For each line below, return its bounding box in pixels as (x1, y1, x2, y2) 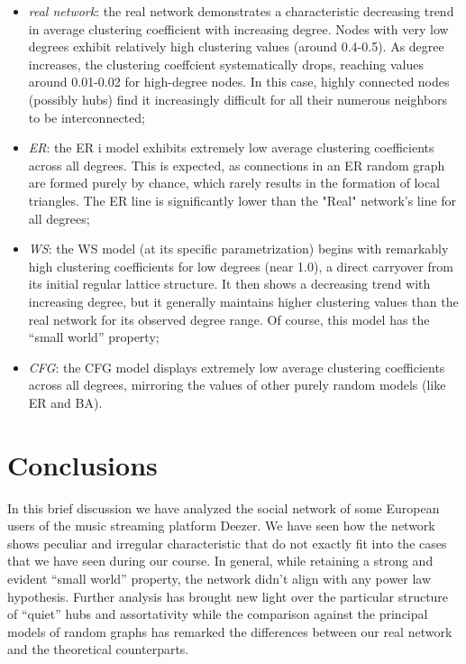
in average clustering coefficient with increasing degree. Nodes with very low (28, 19, 449, 38)
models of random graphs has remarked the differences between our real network (7, 622, 452, 641)
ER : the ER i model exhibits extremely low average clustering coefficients (28, 138, 434, 157)
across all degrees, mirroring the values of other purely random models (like (28, 375, 446, 394)
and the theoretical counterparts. (7, 640, 189, 659)
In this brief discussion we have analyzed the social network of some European (7, 498, 440, 517)
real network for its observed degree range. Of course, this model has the (28, 309, 430, 328)
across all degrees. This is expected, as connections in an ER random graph (28, 155, 445, 174)
